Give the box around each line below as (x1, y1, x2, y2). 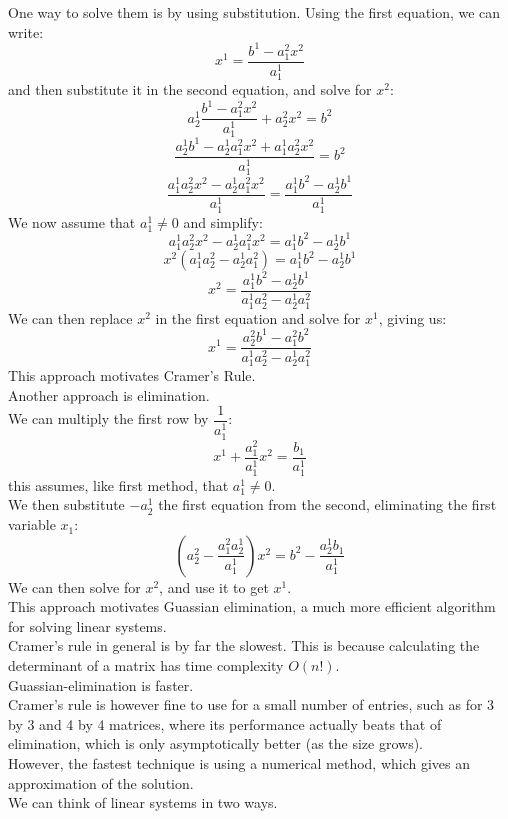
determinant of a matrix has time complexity (8, 655, 284, 676)
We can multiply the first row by (8, 408, 209, 429)
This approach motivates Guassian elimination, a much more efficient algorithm (8, 596, 496, 617)
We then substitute (8, 494, 125, 515)
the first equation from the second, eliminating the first (158, 494, 497, 515)
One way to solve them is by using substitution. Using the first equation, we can (8, 2, 501, 22)
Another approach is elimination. (8, 384, 210, 405)
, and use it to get (159, 576, 269, 597)
